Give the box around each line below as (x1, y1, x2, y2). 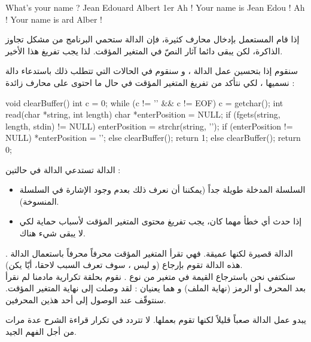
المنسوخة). (19, 195, 59, 207)
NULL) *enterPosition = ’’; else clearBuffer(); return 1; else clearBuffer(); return (5, 131, 301, 144)
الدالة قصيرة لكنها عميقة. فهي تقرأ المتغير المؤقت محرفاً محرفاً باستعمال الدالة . (5, 247, 293, 259)
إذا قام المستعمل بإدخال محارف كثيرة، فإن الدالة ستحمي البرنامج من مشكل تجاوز (5, 33, 300, 45)
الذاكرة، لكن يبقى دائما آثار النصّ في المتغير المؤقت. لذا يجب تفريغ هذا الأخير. (5, 44, 283, 57)
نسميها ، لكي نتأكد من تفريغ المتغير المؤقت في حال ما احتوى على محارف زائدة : (5, 76, 295, 88)
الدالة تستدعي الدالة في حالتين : (5, 163, 121, 175)
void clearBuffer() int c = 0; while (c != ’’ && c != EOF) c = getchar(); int (5, 96, 283, 109)
